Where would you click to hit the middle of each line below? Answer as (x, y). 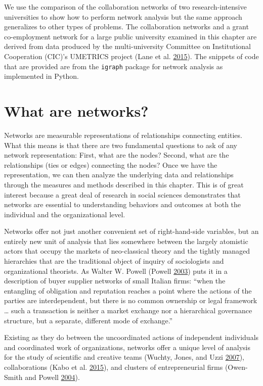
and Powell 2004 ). (52, 377)
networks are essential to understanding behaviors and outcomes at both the (123, 204)
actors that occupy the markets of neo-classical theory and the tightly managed (127, 251)
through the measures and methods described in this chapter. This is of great (124, 184)
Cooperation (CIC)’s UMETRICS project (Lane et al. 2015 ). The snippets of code (131, 56)
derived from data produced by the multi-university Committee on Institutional (128, 46)
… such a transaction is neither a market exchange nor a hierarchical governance (128, 310)
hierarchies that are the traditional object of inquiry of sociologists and (114, 261)
